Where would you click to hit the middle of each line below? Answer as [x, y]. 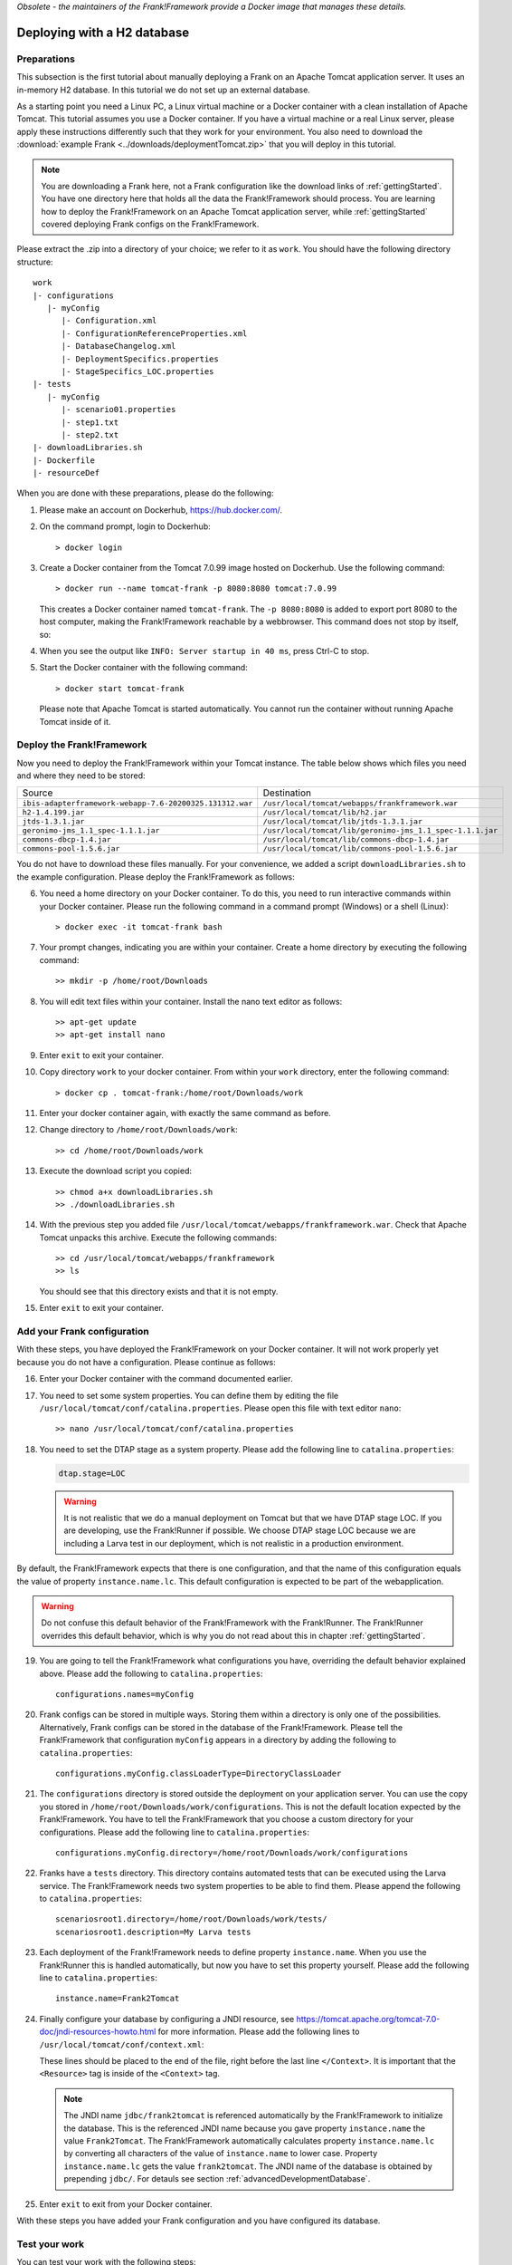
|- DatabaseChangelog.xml [119, 346]
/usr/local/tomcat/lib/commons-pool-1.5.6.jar [360, 848]
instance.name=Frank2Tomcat [118, 1999]
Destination [287, 793]
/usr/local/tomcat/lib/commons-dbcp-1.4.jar [356, 839]
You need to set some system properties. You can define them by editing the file [189, 1395]
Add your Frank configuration [83, 1332]
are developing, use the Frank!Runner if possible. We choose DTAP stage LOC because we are [240, 1530]
